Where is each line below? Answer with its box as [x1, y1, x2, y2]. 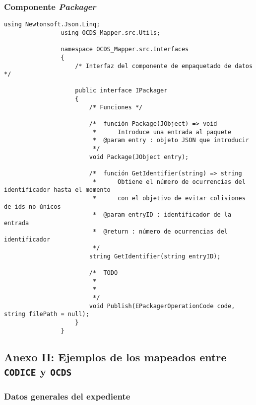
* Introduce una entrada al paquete [92, 128, 232, 136]
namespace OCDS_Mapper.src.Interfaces [61, 46, 189, 53]
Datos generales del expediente [4, 390, 130, 402]
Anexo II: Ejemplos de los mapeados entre [4, 349, 227, 364]
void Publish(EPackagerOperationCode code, [89, 302, 235, 310]
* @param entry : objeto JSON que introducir [92, 137, 249, 144]
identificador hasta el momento [4, 186, 111, 194]
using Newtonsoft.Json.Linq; [4, 21, 100, 28]
